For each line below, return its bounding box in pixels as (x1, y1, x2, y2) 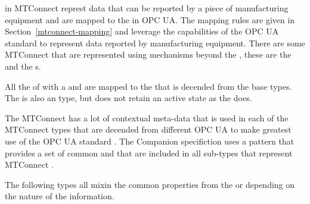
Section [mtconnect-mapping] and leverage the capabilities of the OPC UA (5, 25, 279, 37)
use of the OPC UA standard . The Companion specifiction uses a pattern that (5, 134, 294, 147)
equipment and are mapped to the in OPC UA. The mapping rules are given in (5, 13, 295, 26)
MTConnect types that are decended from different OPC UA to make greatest (5, 123, 292, 136)
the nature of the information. (5, 190, 114, 202)
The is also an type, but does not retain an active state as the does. (5, 92, 252, 104)
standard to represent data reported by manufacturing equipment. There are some (5, 36, 305, 49)
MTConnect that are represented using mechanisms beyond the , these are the (5, 48, 292, 61)
